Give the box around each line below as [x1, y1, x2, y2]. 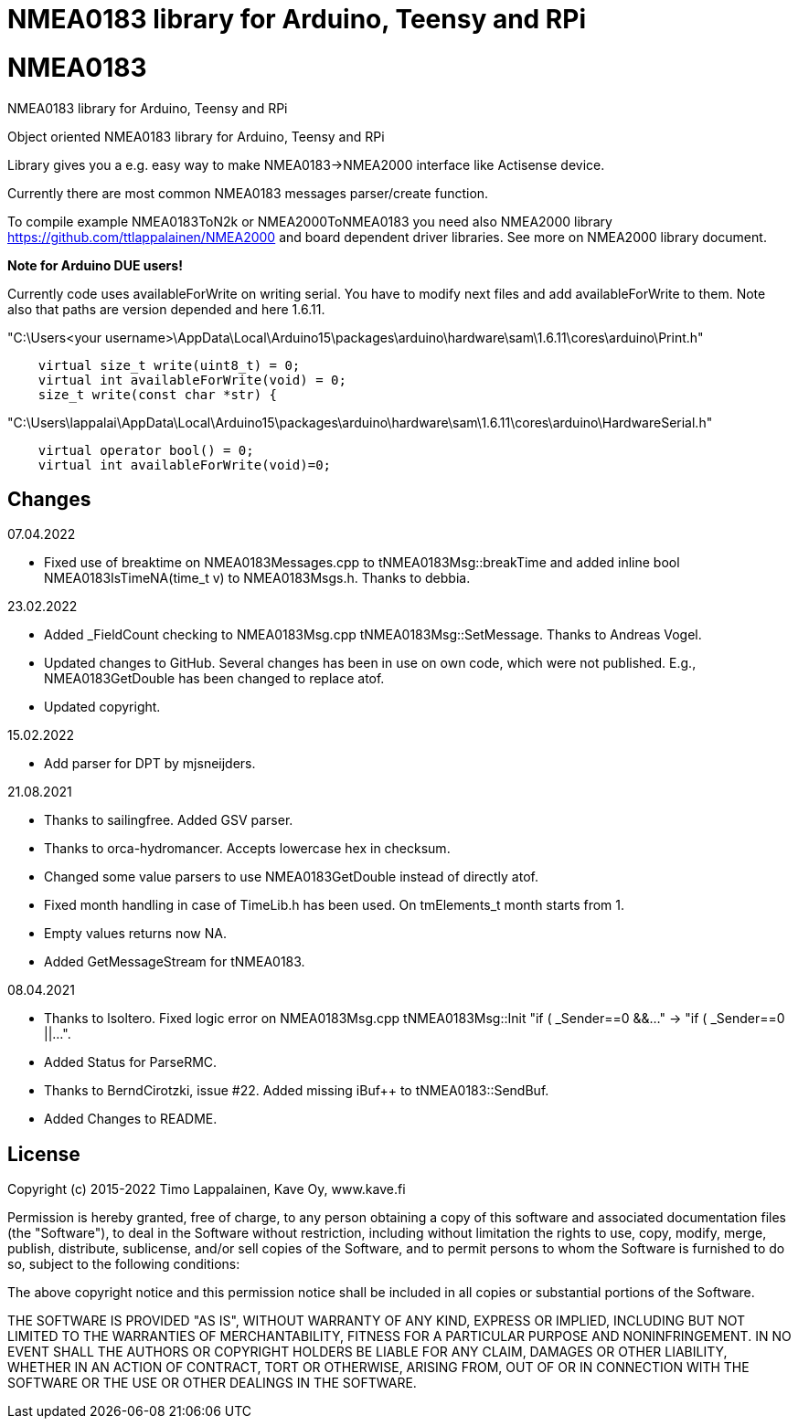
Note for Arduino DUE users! [7, 257, 183, 273]
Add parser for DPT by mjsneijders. [44, 755, 256, 772]
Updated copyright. [44, 699, 161, 715]
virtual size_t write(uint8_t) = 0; [37, 357, 301, 373]
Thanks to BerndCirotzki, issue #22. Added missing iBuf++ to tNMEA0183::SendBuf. [44, 1083, 549, 1099]
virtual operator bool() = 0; [37, 442, 254, 458]
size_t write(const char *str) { [37, 386, 278, 402]
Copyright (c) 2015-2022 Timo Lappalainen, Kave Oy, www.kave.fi [7, 1181, 406, 1198]
